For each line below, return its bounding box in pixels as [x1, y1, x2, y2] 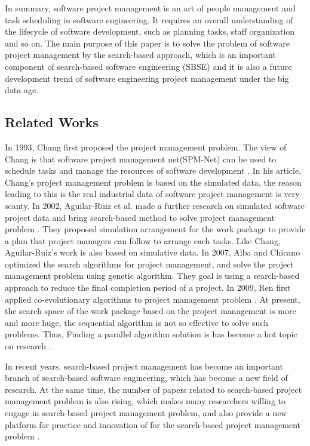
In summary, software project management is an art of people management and [5, 2, 296, 14]
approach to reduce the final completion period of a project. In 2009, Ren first [5, 281, 291, 294]
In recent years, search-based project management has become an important [5, 359, 283, 372]
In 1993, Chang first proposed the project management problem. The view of [5, 140, 287, 153]
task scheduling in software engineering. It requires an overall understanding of [5, 13, 293, 26]
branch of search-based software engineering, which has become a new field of [5, 371, 288, 384]
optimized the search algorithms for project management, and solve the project [5, 257, 294, 270]
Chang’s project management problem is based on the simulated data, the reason [5, 176, 302, 188]
